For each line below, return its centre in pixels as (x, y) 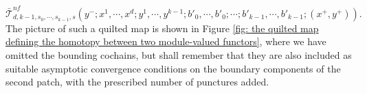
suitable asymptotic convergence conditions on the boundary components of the (173, 68)
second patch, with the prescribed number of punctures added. (137, 82)
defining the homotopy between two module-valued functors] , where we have (166, 41)
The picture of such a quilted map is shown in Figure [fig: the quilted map (162, 28)
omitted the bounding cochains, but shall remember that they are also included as (179, 54)
